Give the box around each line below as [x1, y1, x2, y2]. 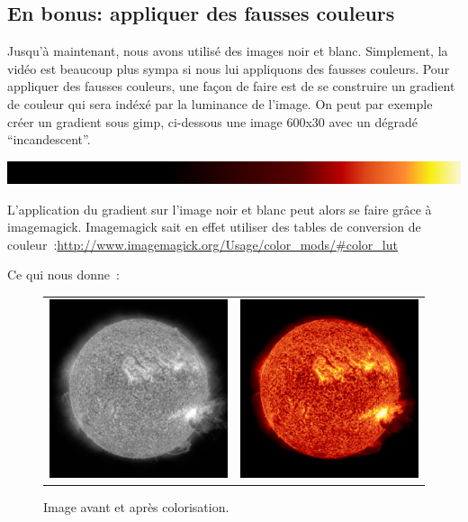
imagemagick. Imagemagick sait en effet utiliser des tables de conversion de [7, 217, 421, 236]
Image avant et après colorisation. [43, 497, 229, 516]
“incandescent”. [7, 130, 91, 149]
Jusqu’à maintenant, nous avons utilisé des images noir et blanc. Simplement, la [7, 41, 448, 60]
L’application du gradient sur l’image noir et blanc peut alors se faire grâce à [7, 199, 432, 218]
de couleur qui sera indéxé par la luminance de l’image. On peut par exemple [7, 94, 433, 113]
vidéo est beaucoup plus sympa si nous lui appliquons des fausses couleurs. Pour [7, 59, 450, 78]
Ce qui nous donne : [7, 265, 120, 284]
